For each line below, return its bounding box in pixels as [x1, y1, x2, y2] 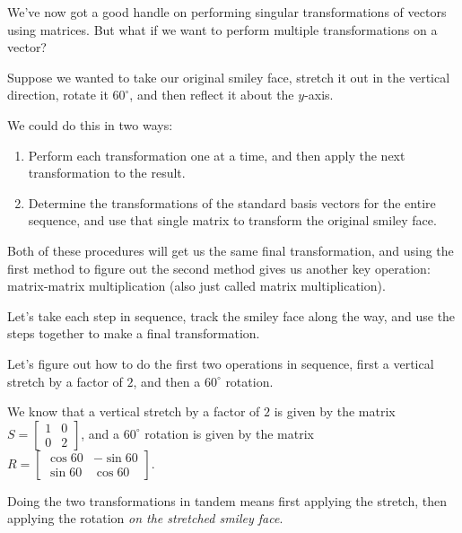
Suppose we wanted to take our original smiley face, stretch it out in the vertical [7, 67, 450, 86]
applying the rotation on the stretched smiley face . [7, 509, 283, 528]
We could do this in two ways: [7, 115, 173, 134]
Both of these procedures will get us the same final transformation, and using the [7, 240, 454, 259]
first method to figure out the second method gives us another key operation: [7, 258, 431, 277]
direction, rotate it [7, 85, 109, 104]
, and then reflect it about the [129, 85, 294, 104]
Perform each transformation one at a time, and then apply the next [28, 145, 405, 164]
